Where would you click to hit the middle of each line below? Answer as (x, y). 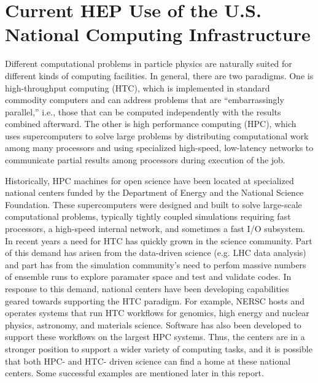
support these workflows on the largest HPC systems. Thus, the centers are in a (155, 337)
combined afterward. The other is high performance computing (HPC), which (151, 124)
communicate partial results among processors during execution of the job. (145, 160)
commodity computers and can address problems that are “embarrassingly (145, 100)
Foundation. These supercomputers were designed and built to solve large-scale (153, 204)
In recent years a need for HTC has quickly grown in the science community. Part (159, 240)
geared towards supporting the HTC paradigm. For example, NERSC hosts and (155, 300)
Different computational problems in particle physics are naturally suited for (149, 64)
